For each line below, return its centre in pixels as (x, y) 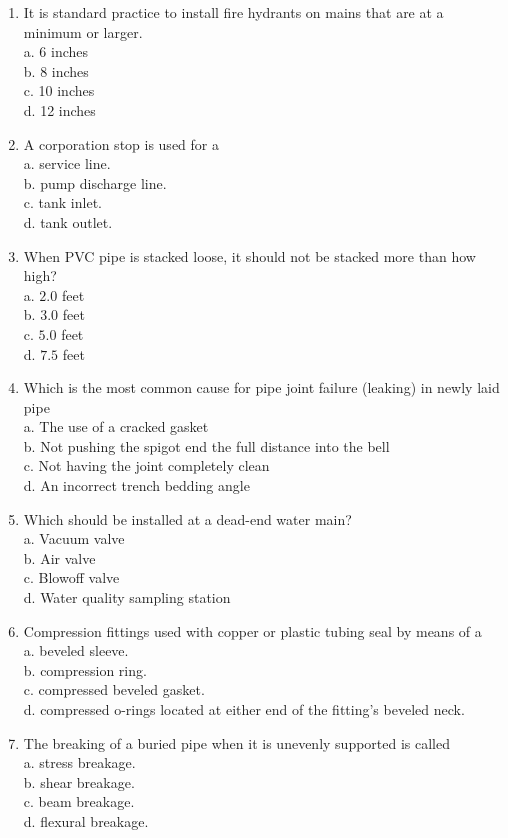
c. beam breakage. (79, 801)
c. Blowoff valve (71, 577)
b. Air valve (59, 557)
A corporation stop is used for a (121, 143)
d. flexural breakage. (86, 820)
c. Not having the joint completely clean (146, 465)
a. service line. (67, 163)
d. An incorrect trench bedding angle (136, 485)
